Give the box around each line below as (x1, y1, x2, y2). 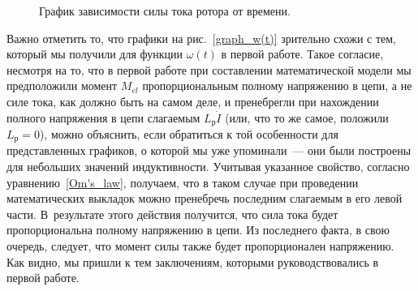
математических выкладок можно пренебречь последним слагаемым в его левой (6, 190, 403, 207)
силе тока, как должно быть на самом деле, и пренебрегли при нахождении (6, 92, 379, 109)
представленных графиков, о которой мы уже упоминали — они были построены (6, 142, 412, 159)
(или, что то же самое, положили (225, 109, 389, 126)
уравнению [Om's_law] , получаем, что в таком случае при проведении (6, 173, 359, 190)
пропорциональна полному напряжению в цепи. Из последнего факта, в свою (6, 221, 390, 238)
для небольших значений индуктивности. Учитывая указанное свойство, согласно (6, 158, 410, 175)
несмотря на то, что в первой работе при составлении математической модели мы (6, 61, 412, 78)
